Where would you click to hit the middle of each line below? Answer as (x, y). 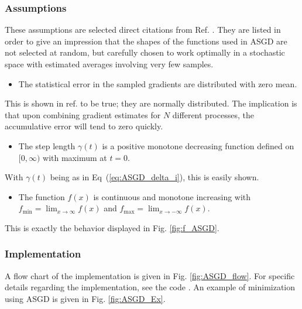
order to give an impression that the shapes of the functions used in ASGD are (146, 41)
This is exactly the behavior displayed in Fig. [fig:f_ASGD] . (112, 227)
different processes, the (213, 114)
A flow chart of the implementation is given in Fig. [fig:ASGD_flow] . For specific (150, 275)
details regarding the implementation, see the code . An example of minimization (150, 287)
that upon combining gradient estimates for (83, 114)
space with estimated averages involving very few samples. (109, 64)
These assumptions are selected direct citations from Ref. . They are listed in (143, 30)
